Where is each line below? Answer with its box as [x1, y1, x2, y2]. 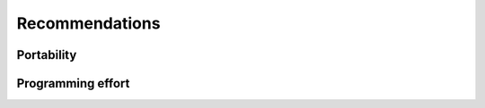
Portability [16, 47, 77, 62]
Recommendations [16, 13, 161, 33]
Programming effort [16, 76, 130, 91]
